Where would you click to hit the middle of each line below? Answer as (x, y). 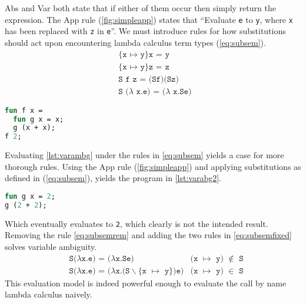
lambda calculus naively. (49, 294)
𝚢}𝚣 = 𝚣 (155, 67)
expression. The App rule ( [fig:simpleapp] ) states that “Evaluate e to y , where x (149, 19)
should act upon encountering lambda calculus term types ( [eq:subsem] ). (135, 42)
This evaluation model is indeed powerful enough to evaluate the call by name (146, 283)
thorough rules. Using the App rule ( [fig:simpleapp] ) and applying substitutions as (153, 166)
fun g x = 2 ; (30, 196)
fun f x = (24, 110)
